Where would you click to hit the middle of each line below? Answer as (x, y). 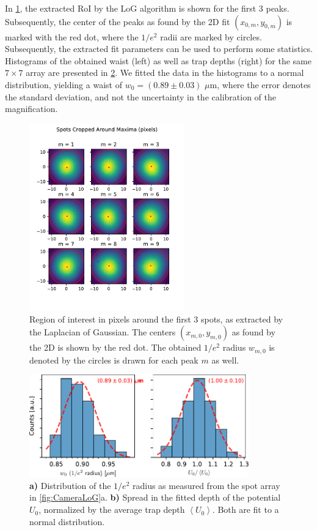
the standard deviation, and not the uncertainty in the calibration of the (140, 96)
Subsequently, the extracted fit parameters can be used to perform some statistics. (159, 49)
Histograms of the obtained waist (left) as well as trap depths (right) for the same (158, 60)
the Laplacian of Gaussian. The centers (103, 332)
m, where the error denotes (260, 84)
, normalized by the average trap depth (112, 509)
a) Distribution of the (70, 485)
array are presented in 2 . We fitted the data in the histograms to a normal (165, 73)
